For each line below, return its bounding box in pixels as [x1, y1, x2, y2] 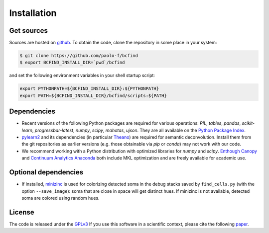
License [9, 208, 34, 216]
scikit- [242, 120, 255, 126]
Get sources [9, 26, 48, 35]
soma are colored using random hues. [21, 195, 100, 201]
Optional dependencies [9, 168, 84, 176]
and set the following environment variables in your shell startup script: [9, 73, 155, 78]
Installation [9, 7, 57, 18]
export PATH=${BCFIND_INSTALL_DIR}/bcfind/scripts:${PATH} [19, 92, 167, 98]
